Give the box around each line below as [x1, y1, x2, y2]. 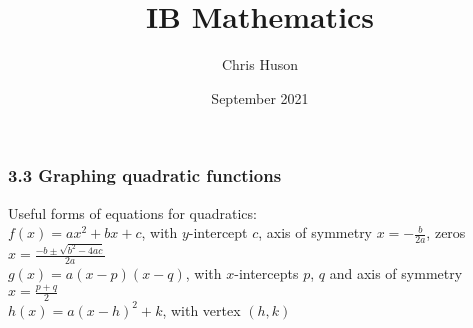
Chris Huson [221, 54, 299, 75]
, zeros [426, 222, 466, 243]
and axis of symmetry [329, 263, 463, 284]
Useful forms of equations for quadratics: [8, 202, 257, 223]
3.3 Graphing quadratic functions [8, 163, 282, 188]
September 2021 [211, 87, 309, 108]
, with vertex [162, 299, 241, 320]
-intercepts [234, 263, 299, 284]
